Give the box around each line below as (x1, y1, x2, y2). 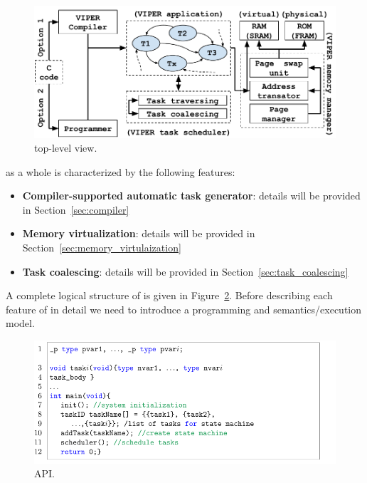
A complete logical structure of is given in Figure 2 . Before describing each (6, 288, 333, 303)
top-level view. (34, 140, 97, 155)
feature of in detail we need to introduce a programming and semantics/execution (6, 301, 362, 316)
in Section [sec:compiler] (22, 202, 129, 217)
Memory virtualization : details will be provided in (22, 226, 255, 241)
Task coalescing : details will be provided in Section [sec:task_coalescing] (22, 264, 349, 279)
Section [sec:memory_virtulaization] (22, 240, 181, 255)
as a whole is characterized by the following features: (6, 164, 235, 179)
